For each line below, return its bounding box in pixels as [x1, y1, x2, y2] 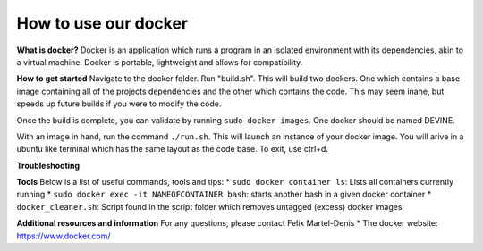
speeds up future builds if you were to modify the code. [16, 98, 222, 109]
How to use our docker [16, 13, 188, 33]
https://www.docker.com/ [16, 230, 111, 241]
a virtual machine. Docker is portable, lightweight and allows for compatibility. [16, 56, 303, 67]
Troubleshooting [16, 160, 80, 171]
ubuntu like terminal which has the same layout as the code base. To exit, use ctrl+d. [16, 144, 328, 155]
